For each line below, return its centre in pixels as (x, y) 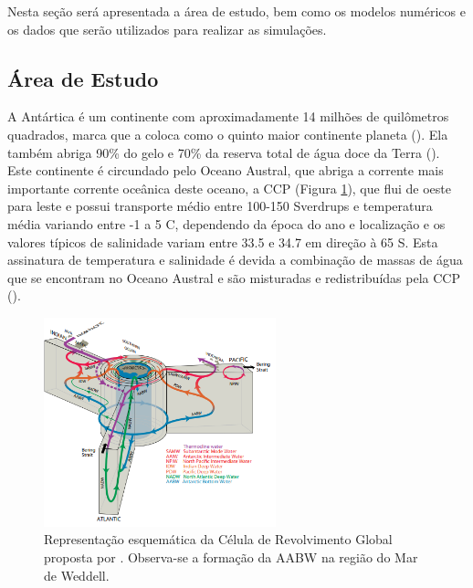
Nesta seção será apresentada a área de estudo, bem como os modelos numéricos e (236, 11)
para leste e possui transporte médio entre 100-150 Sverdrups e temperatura (220, 206)
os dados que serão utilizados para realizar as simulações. (167, 29)
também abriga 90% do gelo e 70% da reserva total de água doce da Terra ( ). (224, 152)
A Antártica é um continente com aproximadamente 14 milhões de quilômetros (228, 116)
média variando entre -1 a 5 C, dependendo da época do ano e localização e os (226, 223)
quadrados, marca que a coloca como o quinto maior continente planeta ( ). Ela (228, 134)
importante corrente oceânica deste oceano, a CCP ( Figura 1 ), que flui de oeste (229, 188)
